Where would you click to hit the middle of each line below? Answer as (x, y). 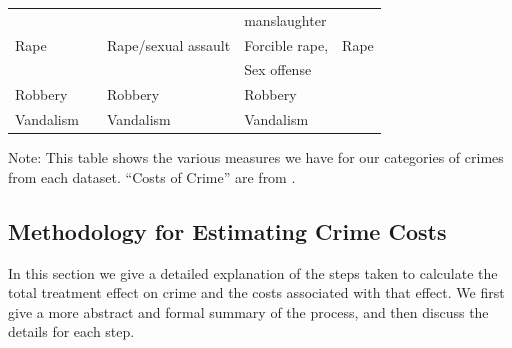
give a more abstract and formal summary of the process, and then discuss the (248, 311)
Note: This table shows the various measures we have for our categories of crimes (256, 157)
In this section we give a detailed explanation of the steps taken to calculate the (253, 272)
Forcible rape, (286, 44)
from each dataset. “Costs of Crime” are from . (152, 176)
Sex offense (278, 69)
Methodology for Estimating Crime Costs (227, 230)
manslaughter (285, 19)
